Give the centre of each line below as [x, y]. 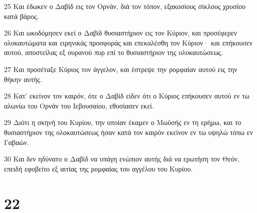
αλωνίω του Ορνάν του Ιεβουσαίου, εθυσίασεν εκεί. [79, 105]
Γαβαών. [16, 142]
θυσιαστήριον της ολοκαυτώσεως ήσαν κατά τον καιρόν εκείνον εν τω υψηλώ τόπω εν [128, 132]
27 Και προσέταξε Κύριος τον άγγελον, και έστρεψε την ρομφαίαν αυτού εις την [121, 69]
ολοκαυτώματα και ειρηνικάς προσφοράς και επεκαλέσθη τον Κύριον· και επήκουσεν [128, 42]
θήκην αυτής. [23, 79]
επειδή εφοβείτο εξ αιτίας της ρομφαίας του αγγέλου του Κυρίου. [99, 168]
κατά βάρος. [21, 16]
